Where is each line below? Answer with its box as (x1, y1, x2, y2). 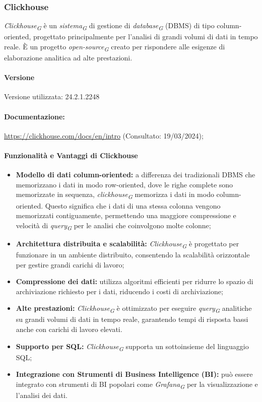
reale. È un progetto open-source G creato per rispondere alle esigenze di (4, 41, 225, 53)
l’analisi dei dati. (16, 390, 68, 400)
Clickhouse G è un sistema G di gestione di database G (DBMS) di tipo (4, 20, 215, 32)
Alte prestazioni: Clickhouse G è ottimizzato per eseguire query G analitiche (16, 303, 252, 315)
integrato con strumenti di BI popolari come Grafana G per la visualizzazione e (16, 378, 258, 390)
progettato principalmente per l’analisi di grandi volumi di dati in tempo (33, 31, 258, 42)
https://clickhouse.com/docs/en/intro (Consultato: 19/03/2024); (4, 130, 204, 141)
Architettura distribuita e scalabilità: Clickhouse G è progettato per (16, 238, 239, 250)
